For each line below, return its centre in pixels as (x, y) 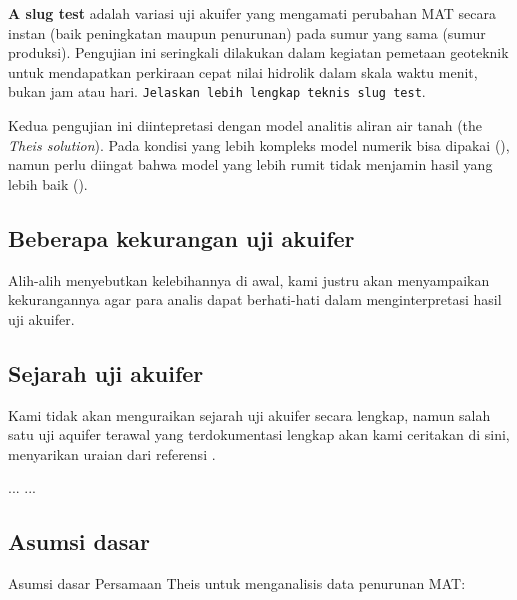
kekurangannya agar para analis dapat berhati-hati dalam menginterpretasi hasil (255, 299)
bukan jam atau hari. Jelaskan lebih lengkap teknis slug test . (217, 91)
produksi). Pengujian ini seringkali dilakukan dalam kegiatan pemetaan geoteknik (258, 52)
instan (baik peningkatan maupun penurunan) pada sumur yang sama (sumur (247, 32)
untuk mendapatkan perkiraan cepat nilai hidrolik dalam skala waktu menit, (243, 71)
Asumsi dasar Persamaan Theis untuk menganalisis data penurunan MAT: (237, 583)
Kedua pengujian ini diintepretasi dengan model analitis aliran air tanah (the (245, 125)
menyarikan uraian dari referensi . (112, 453)
